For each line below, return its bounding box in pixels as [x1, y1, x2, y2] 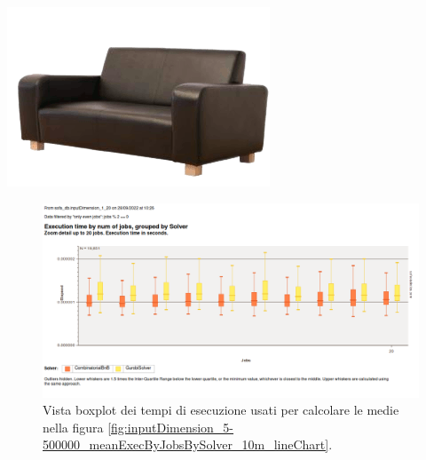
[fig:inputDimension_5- [107, 417, 234, 436]
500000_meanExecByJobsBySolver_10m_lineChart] [43, 435, 329, 454]
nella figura [43, 417, 104, 436]
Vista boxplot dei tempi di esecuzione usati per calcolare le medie [43, 401, 399, 419]
